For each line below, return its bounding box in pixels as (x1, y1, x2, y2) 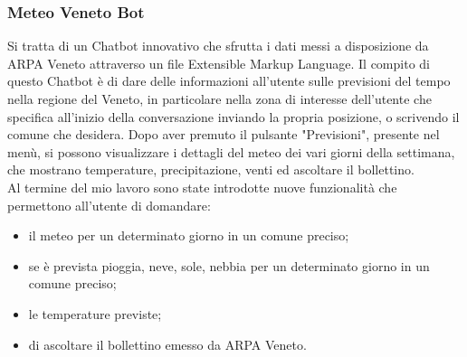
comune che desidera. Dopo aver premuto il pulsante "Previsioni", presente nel (7, 125, 440, 144)
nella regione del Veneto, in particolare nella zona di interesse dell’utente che (7, 89, 432, 108)
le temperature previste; (28, 304, 162, 323)
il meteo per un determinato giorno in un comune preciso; (28, 226, 349, 245)
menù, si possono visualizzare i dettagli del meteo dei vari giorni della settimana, (7, 142, 455, 161)
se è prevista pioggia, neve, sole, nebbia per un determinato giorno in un (28, 256, 430, 275)
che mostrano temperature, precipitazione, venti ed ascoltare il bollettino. (7, 160, 415, 179)
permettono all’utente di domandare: (7, 195, 211, 214)
